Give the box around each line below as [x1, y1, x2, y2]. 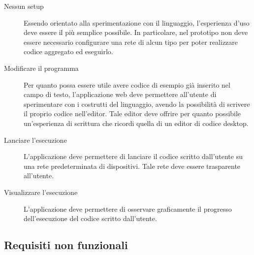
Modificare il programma [4, 63, 79, 73]
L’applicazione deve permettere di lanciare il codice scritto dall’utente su [24, 151, 243, 161]
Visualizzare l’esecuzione [4, 187, 78, 197]
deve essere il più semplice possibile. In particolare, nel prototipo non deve [24, 27, 248, 37]
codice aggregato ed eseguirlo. [24, 46, 113, 57]
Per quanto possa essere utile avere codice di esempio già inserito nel [24, 79, 230, 90]
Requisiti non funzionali [4, 237, 128, 253]
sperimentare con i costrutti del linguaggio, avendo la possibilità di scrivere [24, 98, 250, 109]
